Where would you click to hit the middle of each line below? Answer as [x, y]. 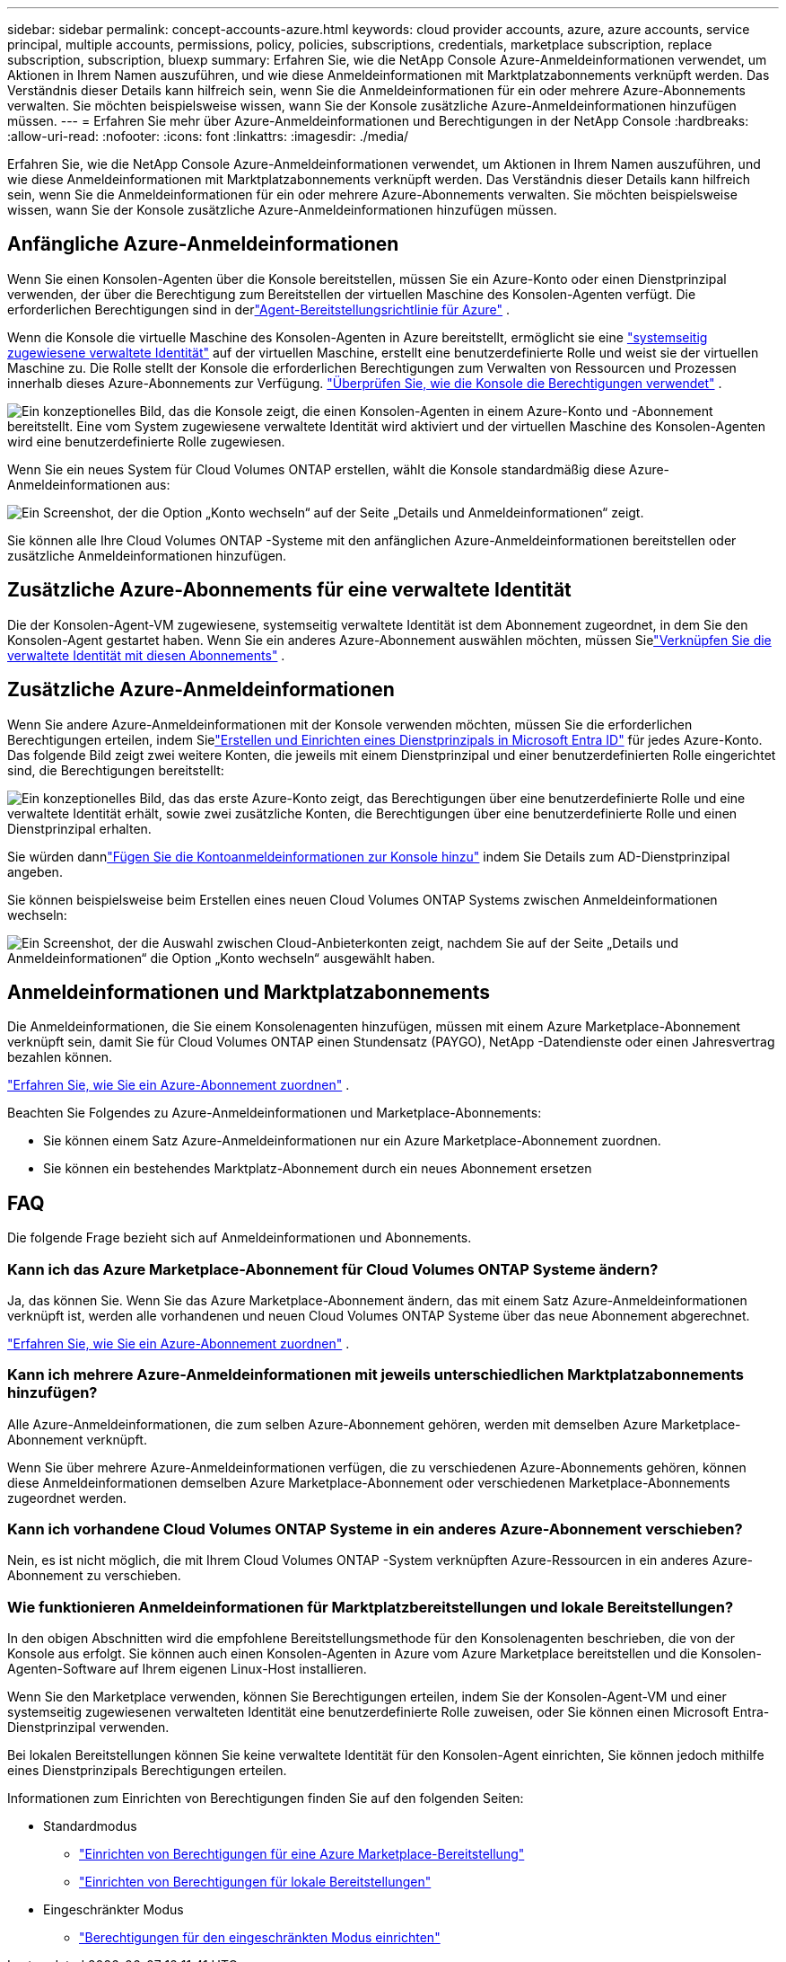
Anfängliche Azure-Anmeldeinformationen [203, 244]
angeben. [35, 871]
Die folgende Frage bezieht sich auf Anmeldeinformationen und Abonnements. [240, 1238]
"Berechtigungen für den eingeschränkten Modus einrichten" [260, 1938]
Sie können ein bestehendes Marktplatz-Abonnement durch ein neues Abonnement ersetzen [318, 1169]
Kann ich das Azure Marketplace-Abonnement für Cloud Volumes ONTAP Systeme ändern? [333, 1269]
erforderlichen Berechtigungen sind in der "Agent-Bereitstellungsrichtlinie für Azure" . [259, 309]
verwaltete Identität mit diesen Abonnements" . [146, 655]
